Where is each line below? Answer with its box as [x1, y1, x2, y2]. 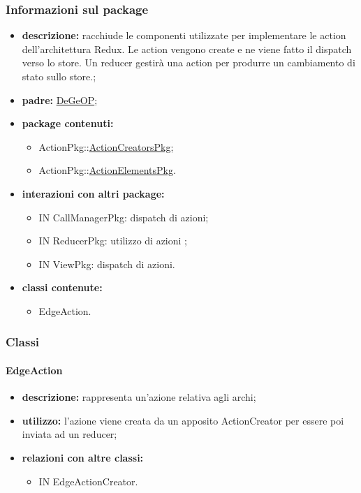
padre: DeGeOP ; [22, 92, 98, 107]
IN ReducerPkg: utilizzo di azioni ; [38, 233, 187, 248]
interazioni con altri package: [22, 186, 165, 200]
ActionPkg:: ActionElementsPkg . [38, 163, 176, 177]
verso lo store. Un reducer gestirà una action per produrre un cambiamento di [22, 55, 355, 70]
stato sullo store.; [22, 69, 96, 83]
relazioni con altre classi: [22, 450, 144, 464]
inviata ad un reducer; [22, 427, 117, 441]
